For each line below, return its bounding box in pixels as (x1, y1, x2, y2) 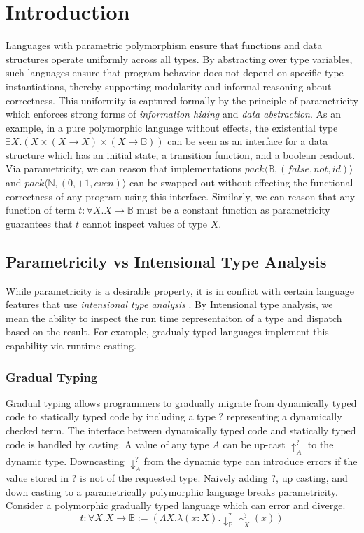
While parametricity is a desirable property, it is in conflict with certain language (6, 283, 354, 298)
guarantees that (6, 216, 73, 230)
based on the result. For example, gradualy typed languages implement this (6, 324, 329, 339)
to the (307, 436, 334, 451)
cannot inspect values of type (82, 216, 208, 230)
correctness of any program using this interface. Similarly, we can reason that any (6, 188, 356, 203)
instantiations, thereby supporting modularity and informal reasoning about (6, 78, 332, 93)
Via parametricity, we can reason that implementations (6, 161, 242, 176)
